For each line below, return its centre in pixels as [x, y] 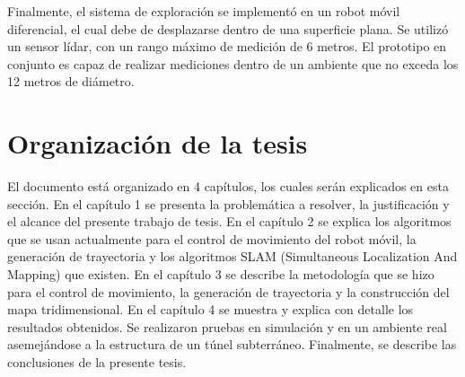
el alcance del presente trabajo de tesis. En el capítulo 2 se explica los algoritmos [229, 221]
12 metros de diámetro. [71, 81]
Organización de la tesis [158, 143]
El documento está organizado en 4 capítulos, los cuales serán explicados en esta [228, 186]
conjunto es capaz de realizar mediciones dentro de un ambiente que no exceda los [233, 63]
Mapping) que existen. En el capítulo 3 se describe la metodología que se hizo [221, 274]
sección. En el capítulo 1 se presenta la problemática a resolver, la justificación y [228, 203]
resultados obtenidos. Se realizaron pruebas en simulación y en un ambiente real [227, 326]
